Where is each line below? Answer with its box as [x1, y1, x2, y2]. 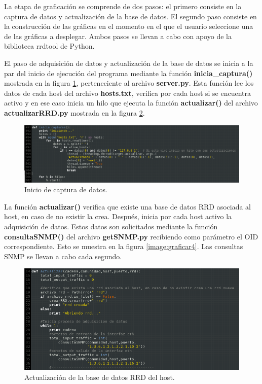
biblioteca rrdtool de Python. [4, 41, 95, 51]
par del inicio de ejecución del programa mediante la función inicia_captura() [4, 67, 253, 78]
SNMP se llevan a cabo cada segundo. [4, 251, 122, 261]
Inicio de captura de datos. [24, 184, 107, 195]
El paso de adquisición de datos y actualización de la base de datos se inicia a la [4, 57, 253, 68]
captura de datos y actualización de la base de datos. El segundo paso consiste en [4, 11, 257, 21]
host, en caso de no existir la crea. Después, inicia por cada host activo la [4, 211, 232, 222]
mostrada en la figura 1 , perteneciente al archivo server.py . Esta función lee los [4, 78, 254, 88]
